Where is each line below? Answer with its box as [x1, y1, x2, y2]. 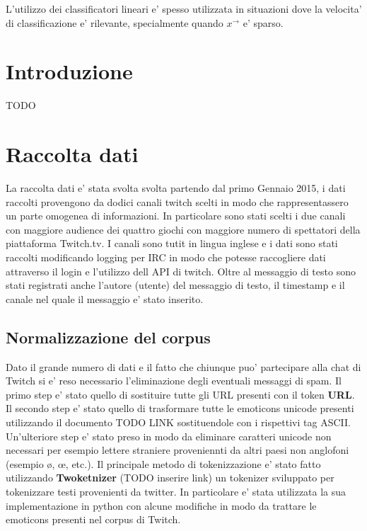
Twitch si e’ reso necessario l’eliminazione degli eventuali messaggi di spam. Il [6, 373, 342, 388]
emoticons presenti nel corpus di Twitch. [6, 512, 181, 527]
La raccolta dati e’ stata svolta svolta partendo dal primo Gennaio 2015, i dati [6, 181, 346, 195]
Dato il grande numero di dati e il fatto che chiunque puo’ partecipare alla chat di [6, 359, 361, 374]
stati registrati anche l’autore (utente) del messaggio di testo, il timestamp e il [6, 278, 345, 292]
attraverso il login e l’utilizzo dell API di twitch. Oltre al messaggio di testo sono [6, 263, 356, 278]
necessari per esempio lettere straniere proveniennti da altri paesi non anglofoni [6, 442, 349, 457]
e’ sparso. [243, 15, 284, 30]
